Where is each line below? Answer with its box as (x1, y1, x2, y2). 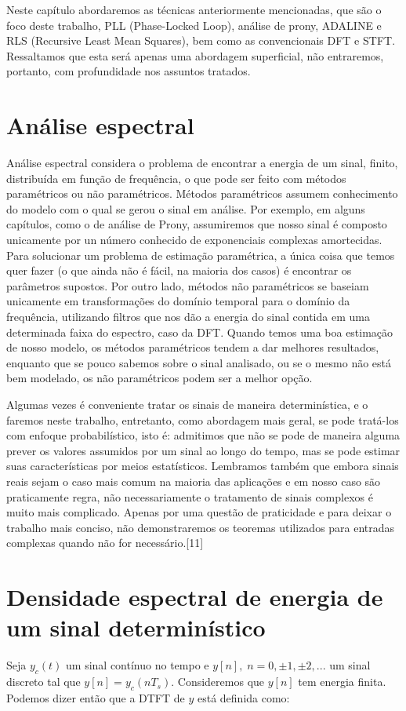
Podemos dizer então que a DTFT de (6, 689, 185, 706)
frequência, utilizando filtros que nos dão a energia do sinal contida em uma (6, 308, 370, 325)
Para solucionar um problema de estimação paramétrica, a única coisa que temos (6, 246, 395, 263)
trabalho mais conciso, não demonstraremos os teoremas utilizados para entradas (6, 519, 395, 535)
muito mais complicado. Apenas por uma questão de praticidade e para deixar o (6, 504, 392, 520)
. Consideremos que (171, 673, 265, 690)
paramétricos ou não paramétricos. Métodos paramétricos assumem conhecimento (6, 185, 398, 202)
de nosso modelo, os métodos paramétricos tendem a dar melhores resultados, (6, 339, 379, 355)
